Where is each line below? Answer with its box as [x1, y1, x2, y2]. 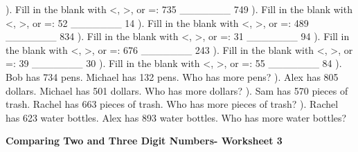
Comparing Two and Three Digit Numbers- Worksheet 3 [6, 133, 283, 148]
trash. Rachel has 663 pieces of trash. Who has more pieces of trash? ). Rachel [6, 97, 339, 111]
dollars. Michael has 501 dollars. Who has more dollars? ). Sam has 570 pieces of [6, 83, 348, 97]
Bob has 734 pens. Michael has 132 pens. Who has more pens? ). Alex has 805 [6, 69, 339, 84]
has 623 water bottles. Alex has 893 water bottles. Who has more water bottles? [6, 110, 347, 124]
